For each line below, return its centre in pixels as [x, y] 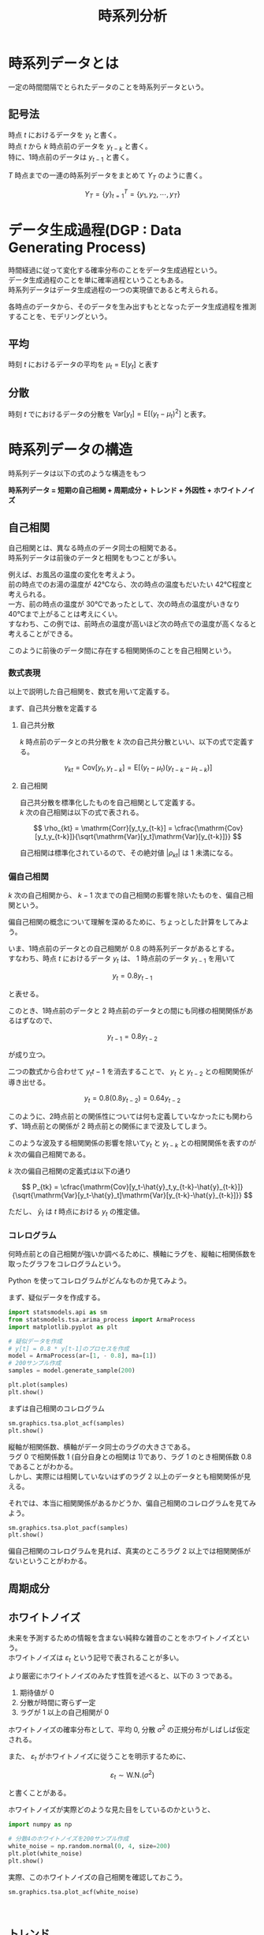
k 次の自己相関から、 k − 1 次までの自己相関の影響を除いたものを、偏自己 [127, 895]
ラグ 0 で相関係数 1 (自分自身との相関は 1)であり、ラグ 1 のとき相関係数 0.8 [130, 1457]
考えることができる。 [43, 633]
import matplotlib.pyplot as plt [63, 1327]
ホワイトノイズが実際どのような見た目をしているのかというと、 [112, 1809]
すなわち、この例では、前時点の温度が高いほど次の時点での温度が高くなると [132, 624]
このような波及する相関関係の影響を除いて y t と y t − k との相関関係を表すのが [132, 1144]
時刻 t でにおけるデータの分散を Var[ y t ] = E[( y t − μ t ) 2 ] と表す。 [109, 414]
